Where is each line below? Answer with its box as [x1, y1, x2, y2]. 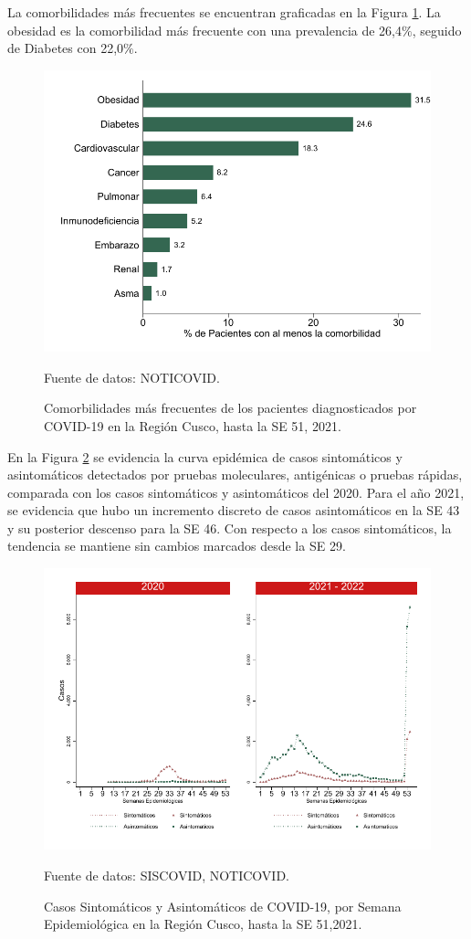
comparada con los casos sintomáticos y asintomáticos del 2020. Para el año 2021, [7, 482, 465, 501]
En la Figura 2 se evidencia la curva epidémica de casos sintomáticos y [7, 447, 403, 466]
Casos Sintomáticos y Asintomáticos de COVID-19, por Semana [44, 896, 402, 915]
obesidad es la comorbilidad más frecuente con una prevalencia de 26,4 [7, 20, 402, 39]
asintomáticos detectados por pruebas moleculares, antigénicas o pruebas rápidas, [7, 465, 463, 484]
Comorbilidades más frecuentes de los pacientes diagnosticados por [44, 398, 417, 417]
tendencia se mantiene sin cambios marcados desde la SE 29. [7, 536, 346, 555]
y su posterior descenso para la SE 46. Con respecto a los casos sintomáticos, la [7, 518, 452, 537]
